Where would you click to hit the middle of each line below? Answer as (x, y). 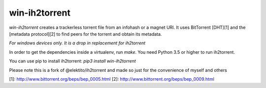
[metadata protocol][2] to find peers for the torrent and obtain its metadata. (85, 34)
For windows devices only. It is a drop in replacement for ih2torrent (77, 43)
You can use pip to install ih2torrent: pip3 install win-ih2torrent (73, 61)
